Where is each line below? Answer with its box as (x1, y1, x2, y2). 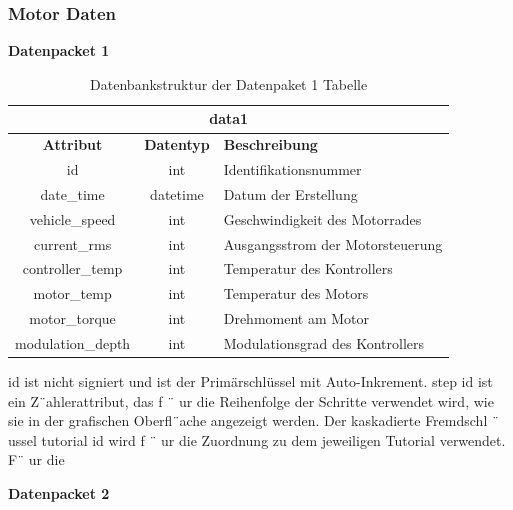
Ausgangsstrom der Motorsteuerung (223, 233, 443, 254)
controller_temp (22, 258, 123, 279)
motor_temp (33, 283, 112, 304)
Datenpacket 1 (8, 40, 110, 61)
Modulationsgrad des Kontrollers (223, 333, 424, 353)
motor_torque (29, 308, 116, 329)
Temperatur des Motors (223, 283, 369, 304)
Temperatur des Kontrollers (223, 258, 393, 279)
